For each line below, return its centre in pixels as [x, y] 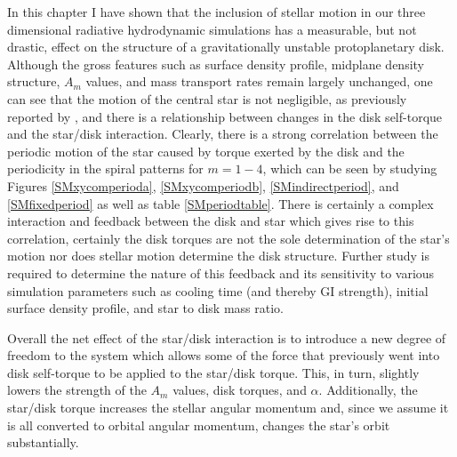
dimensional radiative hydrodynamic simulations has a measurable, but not [212, 29]
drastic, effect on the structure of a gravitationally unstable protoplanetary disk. [226, 47]
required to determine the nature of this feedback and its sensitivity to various [221, 273]
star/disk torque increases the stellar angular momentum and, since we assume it [228, 408]
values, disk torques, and [240, 390]
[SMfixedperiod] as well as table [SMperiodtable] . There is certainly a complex [220, 203]
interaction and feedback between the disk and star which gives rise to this [211, 221]
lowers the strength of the [77, 390]
